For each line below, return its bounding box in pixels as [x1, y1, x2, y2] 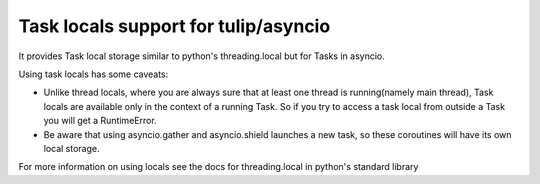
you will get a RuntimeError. [43, 115, 157, 127]
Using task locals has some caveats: [18, 68, 169, 80]
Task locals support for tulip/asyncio [18, 15, 331, 37]
